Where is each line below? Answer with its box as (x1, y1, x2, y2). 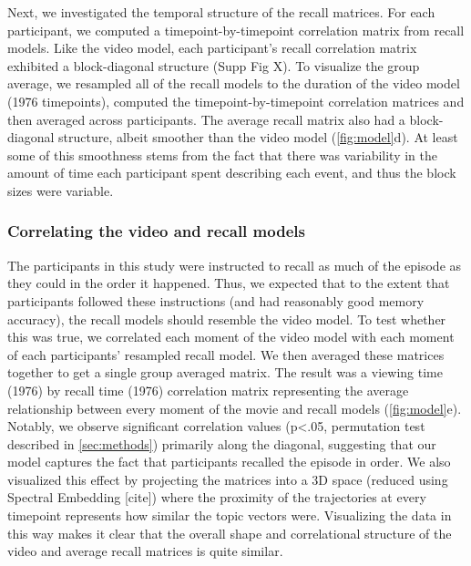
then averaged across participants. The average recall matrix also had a (7, 109, 405, 129)
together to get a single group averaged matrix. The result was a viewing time (7, 363, 443, 382)
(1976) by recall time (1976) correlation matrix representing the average (7, 380, 409, 399)
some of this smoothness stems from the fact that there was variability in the (7, 145, 438, 164)
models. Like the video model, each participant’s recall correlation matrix (7, 38, 417, 57)
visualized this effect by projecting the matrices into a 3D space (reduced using (7, 469, 448, 489)
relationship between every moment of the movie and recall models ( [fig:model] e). (7, 398, 462, 417)
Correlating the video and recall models (7, 220, 305, 242)
